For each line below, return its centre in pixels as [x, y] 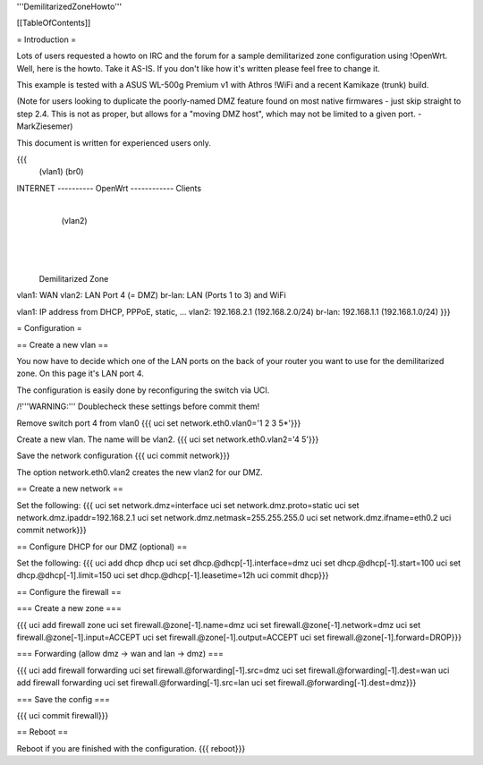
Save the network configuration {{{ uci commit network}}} [123, 455]
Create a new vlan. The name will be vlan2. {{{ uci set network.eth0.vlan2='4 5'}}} [168, 439]
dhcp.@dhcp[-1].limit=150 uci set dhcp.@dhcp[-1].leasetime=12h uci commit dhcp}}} [173, 575]
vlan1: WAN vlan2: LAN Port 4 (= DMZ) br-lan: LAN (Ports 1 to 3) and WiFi [151, 295]
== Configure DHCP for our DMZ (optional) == [102, 547]
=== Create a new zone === [69, 608]
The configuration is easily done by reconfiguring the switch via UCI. [143, 390]
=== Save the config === [64, 699]
